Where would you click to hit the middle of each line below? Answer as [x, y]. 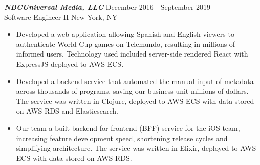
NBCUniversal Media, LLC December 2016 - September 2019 [107, 7]
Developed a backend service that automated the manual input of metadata [135, 81]
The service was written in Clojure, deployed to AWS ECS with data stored [135, 101]
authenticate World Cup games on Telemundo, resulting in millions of [126, 44]
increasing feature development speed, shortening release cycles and [122, 138]
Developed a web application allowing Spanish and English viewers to [125, 34]
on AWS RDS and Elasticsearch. [67, 111]
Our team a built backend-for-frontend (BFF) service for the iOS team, [128, 128]
